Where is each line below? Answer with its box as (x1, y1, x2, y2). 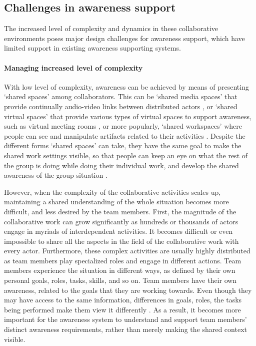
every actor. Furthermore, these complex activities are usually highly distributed (4, 245, 250, 256)
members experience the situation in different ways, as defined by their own (4, 265, 235, 275)
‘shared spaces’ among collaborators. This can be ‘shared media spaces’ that (4, 91, 237, 102)
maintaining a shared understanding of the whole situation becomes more (4, 196, 229, 207)
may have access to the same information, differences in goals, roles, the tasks (4, 294, 242, 305)
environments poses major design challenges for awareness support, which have (4, 33, 245, 43)
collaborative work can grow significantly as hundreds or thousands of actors (4, 216, 238, 226)
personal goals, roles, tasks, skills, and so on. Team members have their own (4, 275, 237, 285)
